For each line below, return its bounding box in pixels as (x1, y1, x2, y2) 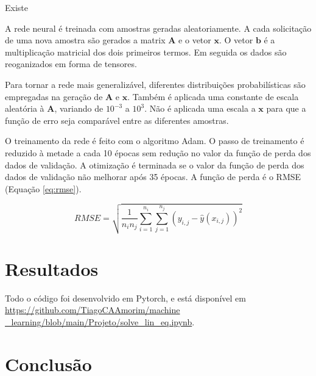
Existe (5, 1, 28, 13)
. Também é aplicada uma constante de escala (127, 90, 299, 103)
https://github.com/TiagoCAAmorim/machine (5, 303, 180, 316)
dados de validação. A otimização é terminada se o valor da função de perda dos (5, 158, 304, 171)
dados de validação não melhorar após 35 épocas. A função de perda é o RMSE (5, 170, 301, 183)
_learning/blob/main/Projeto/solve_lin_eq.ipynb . (5, 316, 195, 328)
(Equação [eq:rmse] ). (5, 182, 82, 195)
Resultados (5, 256, 99, 281)
